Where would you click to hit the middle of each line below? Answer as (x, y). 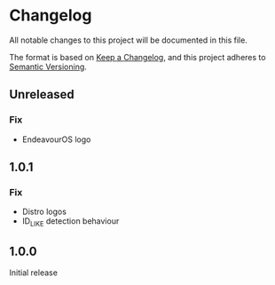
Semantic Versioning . (48, 67)
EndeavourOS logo (56, 139)
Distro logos (44, 212)
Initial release (33, 273)
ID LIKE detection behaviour (71, 222)
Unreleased (42, 95)
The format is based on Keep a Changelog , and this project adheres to (137, 57)
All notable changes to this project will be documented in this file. (129, 40)
